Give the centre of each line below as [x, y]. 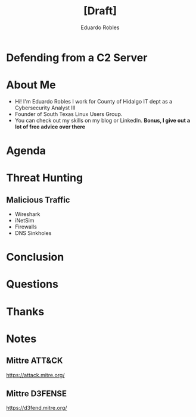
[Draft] [100, 11]
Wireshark [27, 214]
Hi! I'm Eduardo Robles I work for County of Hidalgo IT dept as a [94, 101]
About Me [31, 85]
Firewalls [26, 227]
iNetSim [24, 221]
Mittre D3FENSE [37, 394]
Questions [32, 284]
